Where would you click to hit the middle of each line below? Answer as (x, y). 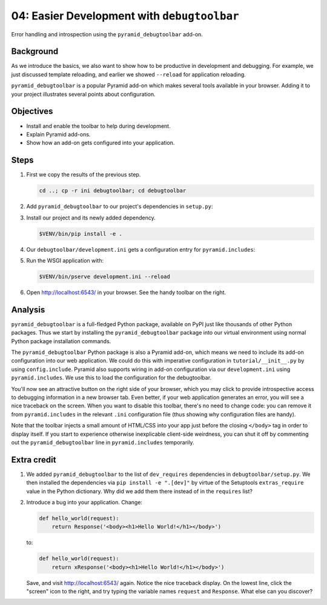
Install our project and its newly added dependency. (91, 218)
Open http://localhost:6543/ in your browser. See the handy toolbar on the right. (126, 292)
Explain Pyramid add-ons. (58, 134)
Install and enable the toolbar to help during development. (98, 126)
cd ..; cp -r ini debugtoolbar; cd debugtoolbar (113, 191)
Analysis (28, 309)
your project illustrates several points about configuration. (83, 94)
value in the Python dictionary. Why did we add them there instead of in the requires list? (139, 491)
